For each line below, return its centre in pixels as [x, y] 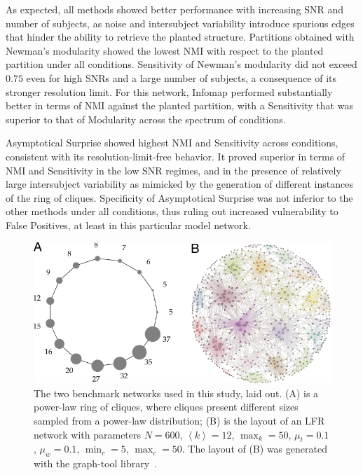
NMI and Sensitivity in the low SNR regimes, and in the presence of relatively [173, 170]
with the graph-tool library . [95, 463]
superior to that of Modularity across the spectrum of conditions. [146, 119]
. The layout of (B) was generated [254, 449]
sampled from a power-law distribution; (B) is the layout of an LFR [179, 420]
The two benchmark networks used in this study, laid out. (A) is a [176, 393]
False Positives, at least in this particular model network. [128, 225]
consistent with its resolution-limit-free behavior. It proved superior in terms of [176, 156]
